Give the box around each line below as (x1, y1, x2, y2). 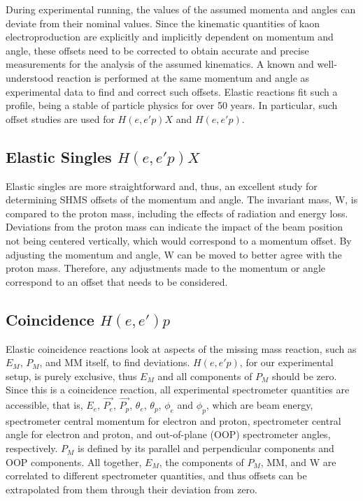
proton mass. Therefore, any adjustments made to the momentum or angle (6, 261, 325, 275)
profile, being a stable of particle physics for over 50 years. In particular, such (6, 98, 338, 112)
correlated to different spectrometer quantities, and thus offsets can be (6, 468, 307, 483)
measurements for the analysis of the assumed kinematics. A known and (6, 57, 314, 71)
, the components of (159, 454, 244, 469)
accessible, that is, (6, 398, 83, 412)
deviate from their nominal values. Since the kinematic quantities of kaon (6, 15, 320, 30)
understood (6, 70, 54, 85)
